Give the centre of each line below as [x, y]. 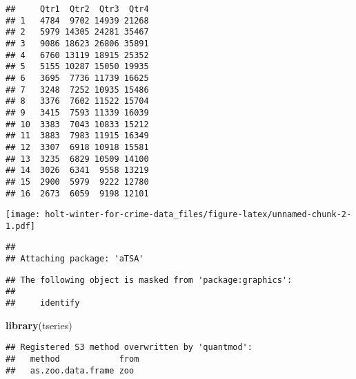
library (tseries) [39, 325]
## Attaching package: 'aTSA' [75, 259]
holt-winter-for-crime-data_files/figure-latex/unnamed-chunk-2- [198, 215]
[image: [23, 215]
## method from [72, 359]
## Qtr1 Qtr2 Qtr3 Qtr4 [77, 9]
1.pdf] [20, 226]
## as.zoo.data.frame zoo [70, 370]
